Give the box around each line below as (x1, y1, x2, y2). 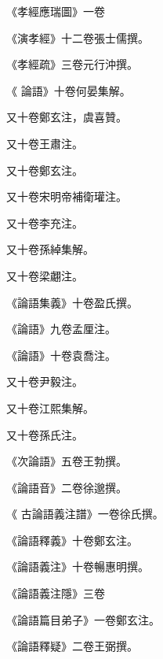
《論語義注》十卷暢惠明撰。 (6, 558, 149, 575)
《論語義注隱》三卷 (6, 585, 105, 602)
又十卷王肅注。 (6, 135, 83, 151)
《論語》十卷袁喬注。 (6, 346, 116, 363)
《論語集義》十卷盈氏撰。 (6, 294, 138, 310)
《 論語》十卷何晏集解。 (6, 82, 131, 98)
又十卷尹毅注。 (6, 373, 83, 390)
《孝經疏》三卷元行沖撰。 (6, 56, 138, 72)
